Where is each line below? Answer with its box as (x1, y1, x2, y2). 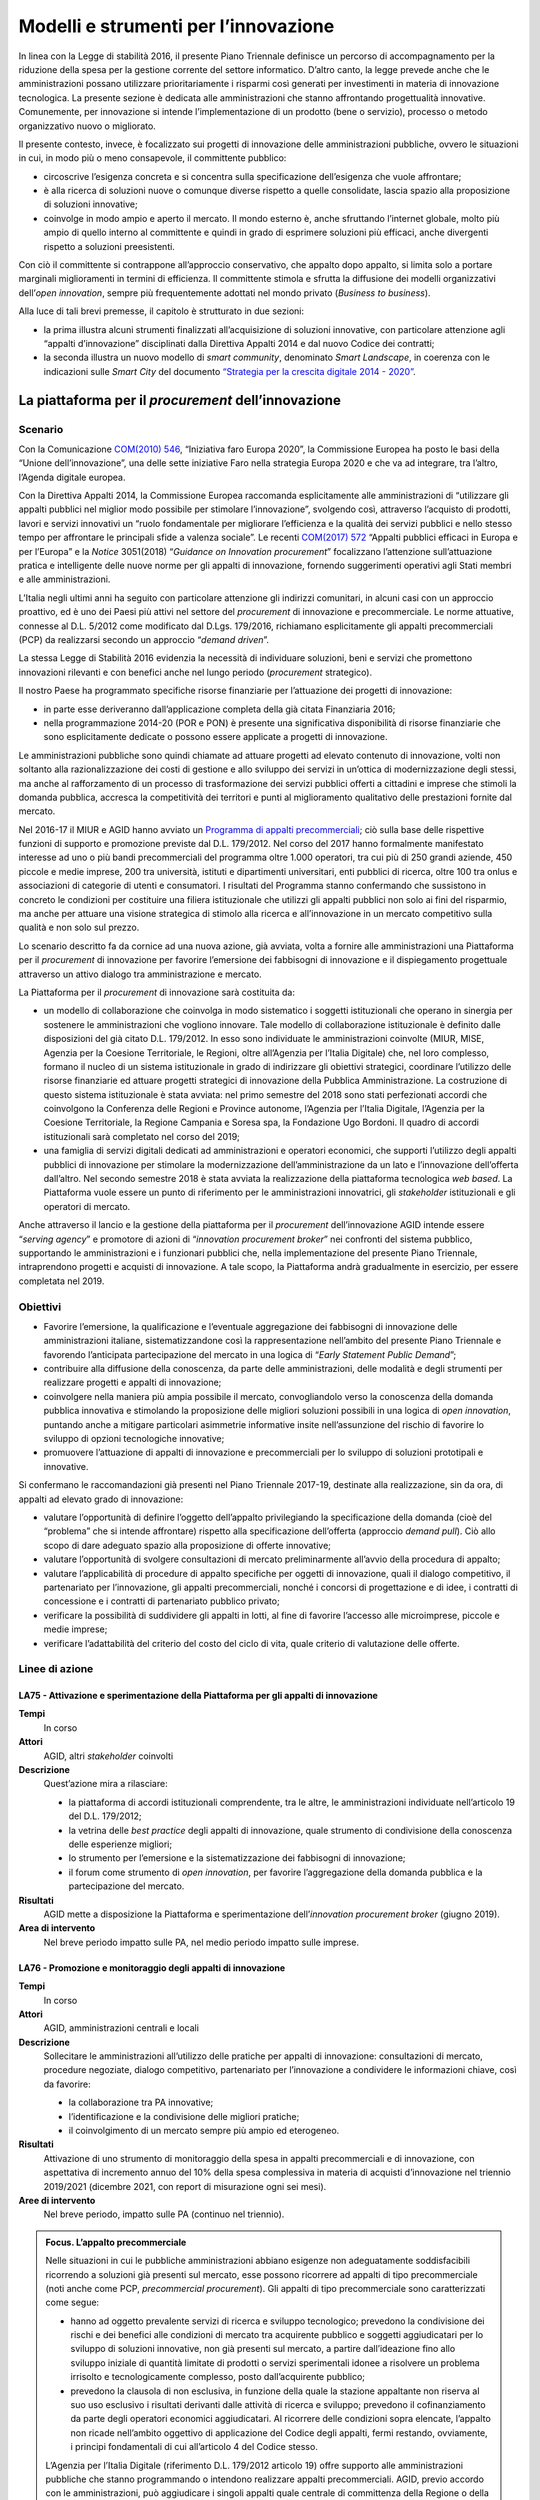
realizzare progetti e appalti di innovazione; (43, 1376, 222, 1389)
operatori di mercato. (43, 1200, 131, 1212)
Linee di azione (18, 1662, 94, 1676)
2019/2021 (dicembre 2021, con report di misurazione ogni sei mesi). (43, 2180, 327, 2192)
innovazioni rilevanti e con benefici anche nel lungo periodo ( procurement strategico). (18, 666, 373, 678)
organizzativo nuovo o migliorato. (18, 120, 157, 132)
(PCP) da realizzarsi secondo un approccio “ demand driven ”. (18, 633, 270, 645)
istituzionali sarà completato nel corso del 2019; (43, 1130, 240, 1142)
